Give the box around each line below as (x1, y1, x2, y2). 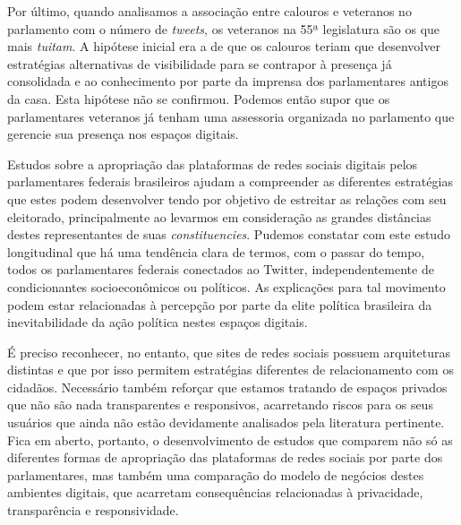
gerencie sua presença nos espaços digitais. (7, 125, 239, 143)
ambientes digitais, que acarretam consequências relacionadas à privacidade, (7, 483, 423, 502)
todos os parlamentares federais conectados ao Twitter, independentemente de (7, 260, 434, 279)
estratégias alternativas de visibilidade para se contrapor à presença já (7, 54, 392, 73)
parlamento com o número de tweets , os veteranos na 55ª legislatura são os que (7, 19, 440, 38)
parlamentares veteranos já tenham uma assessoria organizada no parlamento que (7, 107, 455, 125)
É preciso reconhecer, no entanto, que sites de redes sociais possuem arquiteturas (7, 342, 450, 361)
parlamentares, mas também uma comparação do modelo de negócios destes (7, 465, 424, 484)
